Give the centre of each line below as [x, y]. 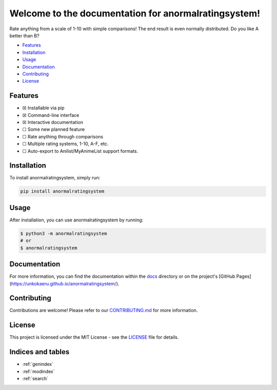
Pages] [244, 276]
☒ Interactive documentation [53, 122]
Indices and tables [39, 352]
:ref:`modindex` [38, 371]
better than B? [24, 35]
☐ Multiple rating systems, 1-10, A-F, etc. [65, 144]
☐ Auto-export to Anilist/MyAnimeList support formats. [80, 151]
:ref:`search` [35, 379]
